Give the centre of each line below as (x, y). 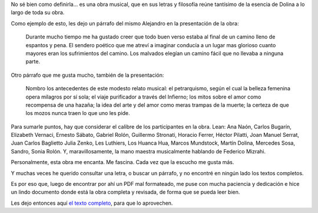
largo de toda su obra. (38, 12)
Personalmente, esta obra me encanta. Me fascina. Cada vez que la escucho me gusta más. (122, 162)
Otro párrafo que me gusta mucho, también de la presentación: (87, 75)
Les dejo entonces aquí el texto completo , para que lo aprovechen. (92, 203)
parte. (33, 61)
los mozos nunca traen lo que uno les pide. (78, 113)
